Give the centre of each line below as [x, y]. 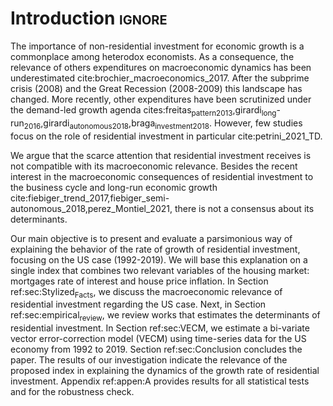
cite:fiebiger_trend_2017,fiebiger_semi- [90, 198]
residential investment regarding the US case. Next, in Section [138, 304]
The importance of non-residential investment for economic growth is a [157, 46]
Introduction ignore [89, 18]
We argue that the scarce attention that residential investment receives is [161, 155]
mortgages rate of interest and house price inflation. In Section [139, 281]
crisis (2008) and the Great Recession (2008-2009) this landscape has [156, 88]
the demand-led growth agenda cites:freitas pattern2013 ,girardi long [143, 110]
